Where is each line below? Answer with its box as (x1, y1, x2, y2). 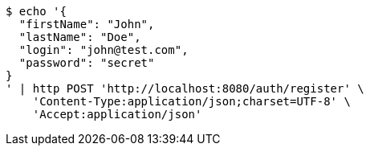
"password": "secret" (18, 56, 155, 69)
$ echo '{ (6, 5, 67, 18)
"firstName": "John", (18, 18, 155, 31)
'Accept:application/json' (32, 108, 202, 121)
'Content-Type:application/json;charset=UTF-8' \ (32, 95, 351, 108)
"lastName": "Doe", (18, 31, 141, 43)
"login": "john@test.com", (18, 43, 189, 56)
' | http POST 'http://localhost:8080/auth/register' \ (6, 82, 364, 95)
